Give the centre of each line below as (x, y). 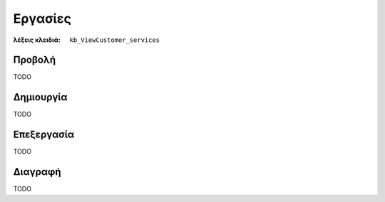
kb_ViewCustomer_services (115, 40)
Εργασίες (42, 18)
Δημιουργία (40, 97)
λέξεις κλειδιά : (37, 40)
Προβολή (35, 60)
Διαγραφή (37, 172)
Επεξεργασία (44, 135)
